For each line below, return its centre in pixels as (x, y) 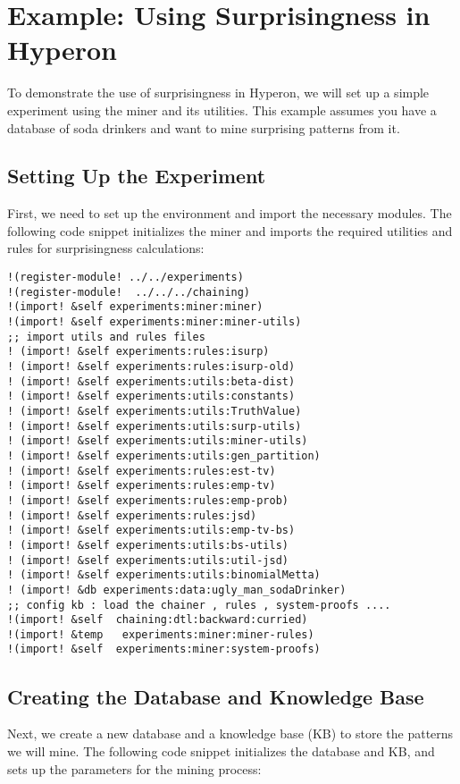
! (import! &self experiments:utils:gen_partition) (164, 455)
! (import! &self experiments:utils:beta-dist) (151, 381)
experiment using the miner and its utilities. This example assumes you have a (222, 110)
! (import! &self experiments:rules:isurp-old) (151, 367)
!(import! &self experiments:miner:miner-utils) (155, 322)
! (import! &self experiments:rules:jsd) (132, 515)
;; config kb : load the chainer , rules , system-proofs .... (199, 605)
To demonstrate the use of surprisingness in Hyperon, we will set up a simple (218, 93)
